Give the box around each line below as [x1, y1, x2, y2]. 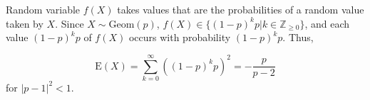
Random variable [6, 2, 81, 16]
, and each [304, 16, 350, 30]
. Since [55, 16, 84, 30]
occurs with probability [128, 30, 231, 45]
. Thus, [282, 30, 314, 45]
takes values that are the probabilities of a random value [117, 2, 364, 16]
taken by [6, 16, 43, 30]
